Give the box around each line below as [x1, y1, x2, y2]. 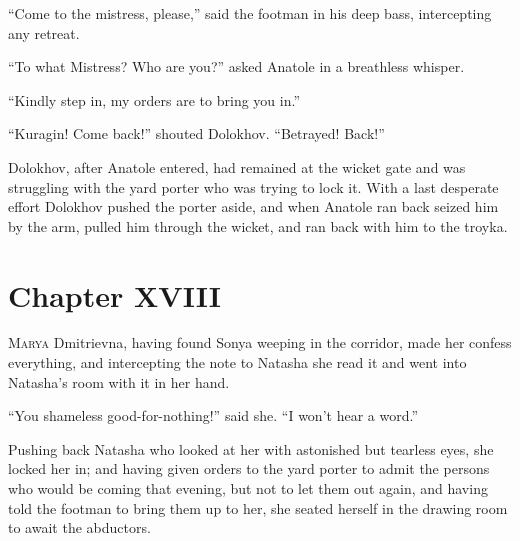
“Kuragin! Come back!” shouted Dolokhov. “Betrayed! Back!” [8, 123, 385, 144]
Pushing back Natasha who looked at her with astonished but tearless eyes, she [8, 438, 494, 459]
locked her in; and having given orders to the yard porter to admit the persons [8, 458, 490, 479]
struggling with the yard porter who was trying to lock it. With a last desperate [8, 176, 499, 197]
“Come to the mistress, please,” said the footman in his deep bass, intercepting [8, 3, 492, 23]
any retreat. [8, 22, 80, 43]
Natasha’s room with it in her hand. [8, 371, 230, 392]
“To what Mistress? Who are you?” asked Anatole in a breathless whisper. [8, 56, 465, 77]
